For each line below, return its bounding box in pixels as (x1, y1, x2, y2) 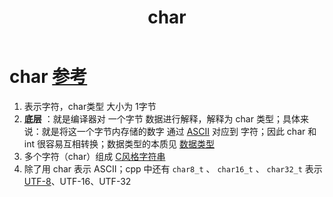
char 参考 (9, 66, 88, 88)
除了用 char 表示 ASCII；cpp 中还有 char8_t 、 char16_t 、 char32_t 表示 (23, 162, 323, 175)
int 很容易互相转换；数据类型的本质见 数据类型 (23, 137, 215, 150)
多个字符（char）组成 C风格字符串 (23, 150, 166, 162)
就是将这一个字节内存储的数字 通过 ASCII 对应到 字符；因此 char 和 (41, 125, 317, 137)
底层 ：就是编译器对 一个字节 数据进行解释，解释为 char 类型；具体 (23, 112, 301, 125)
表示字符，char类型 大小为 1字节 (23, 100, 157, 112)
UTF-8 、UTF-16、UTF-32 (23, 175, 132, 187)
